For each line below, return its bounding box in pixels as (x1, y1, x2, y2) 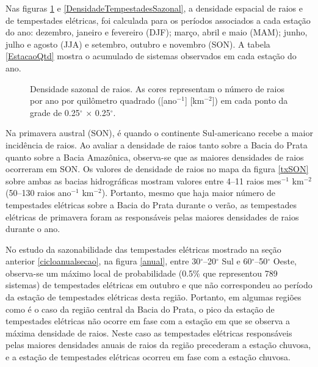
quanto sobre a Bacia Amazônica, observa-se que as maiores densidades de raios (5, 150, 304, 163)
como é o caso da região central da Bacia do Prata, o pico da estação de (5, 302, 275, 315)
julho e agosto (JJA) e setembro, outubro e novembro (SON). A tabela (5, 37, 270, 50)
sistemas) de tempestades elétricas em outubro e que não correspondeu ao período (5, 278, 313, 291)
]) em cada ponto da (212, 94, 288, 107)
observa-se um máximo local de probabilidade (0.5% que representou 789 (5, 266, 278, 279)
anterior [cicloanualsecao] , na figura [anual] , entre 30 (5, 255, 201, 267)
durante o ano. (5, 222, 60, 235)
